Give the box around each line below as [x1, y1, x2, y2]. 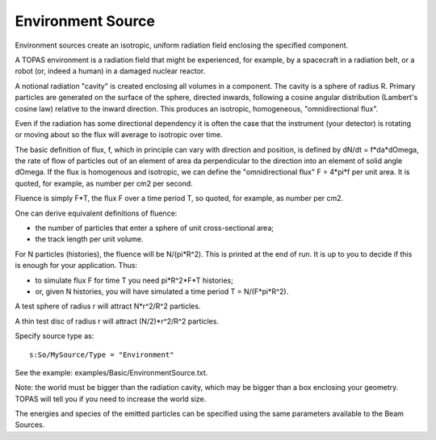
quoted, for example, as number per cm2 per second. [15, 178, 193, 188]
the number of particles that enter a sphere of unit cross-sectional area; [35, 223, 275, 233]
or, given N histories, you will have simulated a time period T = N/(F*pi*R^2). [35, 287, 289, 296]
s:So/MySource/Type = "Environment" [29, 350, 174, 359]
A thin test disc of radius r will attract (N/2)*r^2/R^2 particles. [15, 316, 220, 326]
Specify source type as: [15, 331, 94, 341]
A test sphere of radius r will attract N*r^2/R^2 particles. [15, 301, 201, 311]
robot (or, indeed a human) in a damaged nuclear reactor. [15, 66, 206, 76]
